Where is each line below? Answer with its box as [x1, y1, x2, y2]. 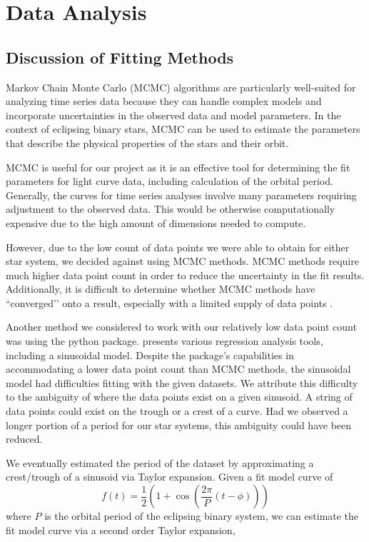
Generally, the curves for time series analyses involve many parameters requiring [6, 187, 357, 202]
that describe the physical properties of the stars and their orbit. [6, 135, 289, 150]
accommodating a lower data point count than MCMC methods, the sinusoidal [6, 361, 351, 376]
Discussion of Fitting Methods [6, 46, 234, 68]
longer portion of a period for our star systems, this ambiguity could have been [6, 417, 352, 432]
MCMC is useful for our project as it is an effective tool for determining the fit [6, 159, 350, 174]
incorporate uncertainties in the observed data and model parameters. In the [6, 107, 341, 122]
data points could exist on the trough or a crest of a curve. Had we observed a [6, 403, 348, 418]
